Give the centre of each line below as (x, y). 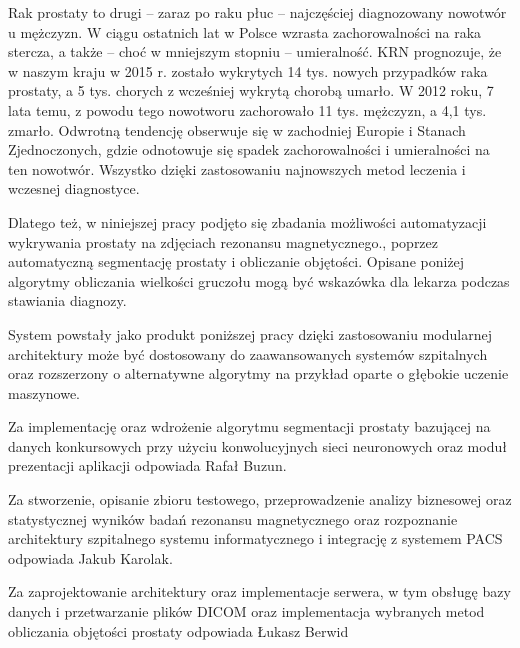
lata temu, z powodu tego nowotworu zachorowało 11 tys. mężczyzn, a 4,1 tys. (247, 109)
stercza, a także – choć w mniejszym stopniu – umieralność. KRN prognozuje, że (255, 51)
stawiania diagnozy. (67, 300)
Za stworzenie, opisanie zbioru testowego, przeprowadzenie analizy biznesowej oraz (260, 499)
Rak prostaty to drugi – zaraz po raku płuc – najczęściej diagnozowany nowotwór (257, 12)
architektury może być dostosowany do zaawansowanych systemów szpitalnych (248, 353)
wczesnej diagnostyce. (74, 188)
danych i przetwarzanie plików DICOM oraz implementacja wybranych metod (246, 611)
